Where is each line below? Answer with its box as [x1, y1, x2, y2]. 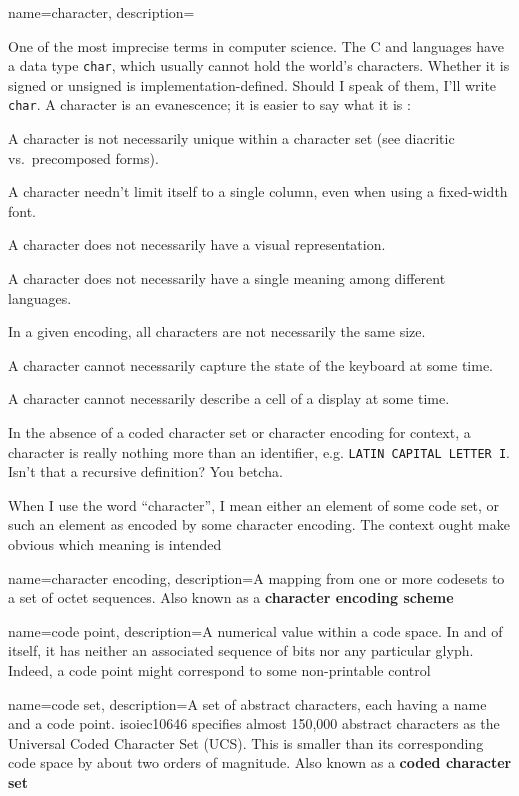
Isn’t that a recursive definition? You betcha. [8, 461, 283, 482]
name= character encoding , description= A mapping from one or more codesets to [8, 567, 505, 588]
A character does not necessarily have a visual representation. [8, 234, 386, 255]
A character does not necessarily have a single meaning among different [8, 268, 446, 289]
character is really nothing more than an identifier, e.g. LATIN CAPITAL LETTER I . [8, 441, 510, 462]
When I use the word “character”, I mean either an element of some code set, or [8, 494, 500, 515]
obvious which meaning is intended [8, 534, 222, 555]
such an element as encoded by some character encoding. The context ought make [8, 514, 510, 535]
